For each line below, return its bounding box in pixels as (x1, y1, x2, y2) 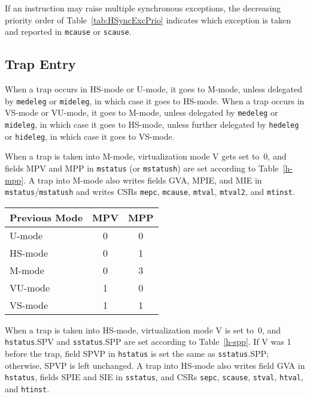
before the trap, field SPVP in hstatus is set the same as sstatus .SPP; (5, 347, 269, 360)
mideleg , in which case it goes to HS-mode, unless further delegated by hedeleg (5, 118, 299, 130)
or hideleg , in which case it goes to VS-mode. (5, 130, 175, 142)
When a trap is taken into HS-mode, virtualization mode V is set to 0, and (5, 323, 281, 336)
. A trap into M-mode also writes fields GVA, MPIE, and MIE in (23, 173, 262, 186)
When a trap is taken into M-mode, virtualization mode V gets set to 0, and (5, 150, 287, 163)
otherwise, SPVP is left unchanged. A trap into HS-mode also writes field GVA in (5, 359, 305, 371)
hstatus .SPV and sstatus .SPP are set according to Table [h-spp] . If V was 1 (5, 335, 291, 348)
